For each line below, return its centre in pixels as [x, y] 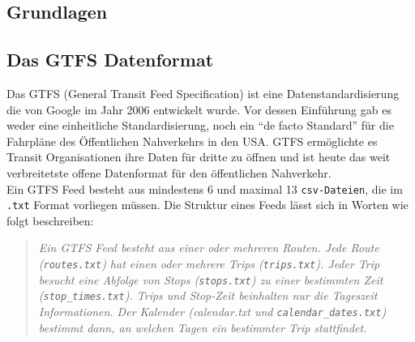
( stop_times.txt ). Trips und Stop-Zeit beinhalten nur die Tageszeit [208, 295]
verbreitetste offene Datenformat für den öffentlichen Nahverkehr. [169, 172]
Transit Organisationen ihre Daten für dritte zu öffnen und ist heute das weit [199, 157]
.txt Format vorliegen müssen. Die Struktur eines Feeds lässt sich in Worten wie [207, 205]
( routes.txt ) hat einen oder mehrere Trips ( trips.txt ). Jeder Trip [209, 264]
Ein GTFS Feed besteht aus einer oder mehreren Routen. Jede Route [209, 248]
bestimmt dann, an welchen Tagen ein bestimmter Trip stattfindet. [203, 327]
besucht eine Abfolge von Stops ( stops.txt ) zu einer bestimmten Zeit [211, 279]
